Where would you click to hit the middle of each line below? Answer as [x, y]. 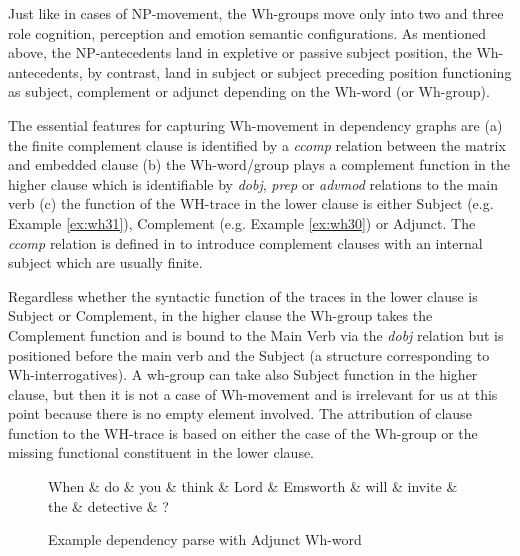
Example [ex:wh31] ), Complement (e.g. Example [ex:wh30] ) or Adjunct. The [242, 222]
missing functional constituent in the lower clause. [161, 452]
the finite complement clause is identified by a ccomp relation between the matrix [257, 144]
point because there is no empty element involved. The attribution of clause [240, 413]
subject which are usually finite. [105, 262]
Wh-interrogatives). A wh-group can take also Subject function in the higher [243, 374]
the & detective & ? [108, 505]
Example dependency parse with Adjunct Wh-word [205, 539]
